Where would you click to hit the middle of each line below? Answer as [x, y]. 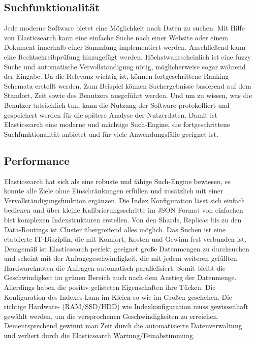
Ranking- [217, 76]
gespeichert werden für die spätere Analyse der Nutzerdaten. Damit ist [111, 114]
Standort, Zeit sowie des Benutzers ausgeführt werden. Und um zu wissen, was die [128, 95]
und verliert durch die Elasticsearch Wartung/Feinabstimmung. [99, 335]
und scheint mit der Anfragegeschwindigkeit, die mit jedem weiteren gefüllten [121, 258]
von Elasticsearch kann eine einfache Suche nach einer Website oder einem [116, 37]
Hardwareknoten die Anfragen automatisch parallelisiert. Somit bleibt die [115, 267]
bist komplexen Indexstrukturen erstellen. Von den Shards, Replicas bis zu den [123, 219]
